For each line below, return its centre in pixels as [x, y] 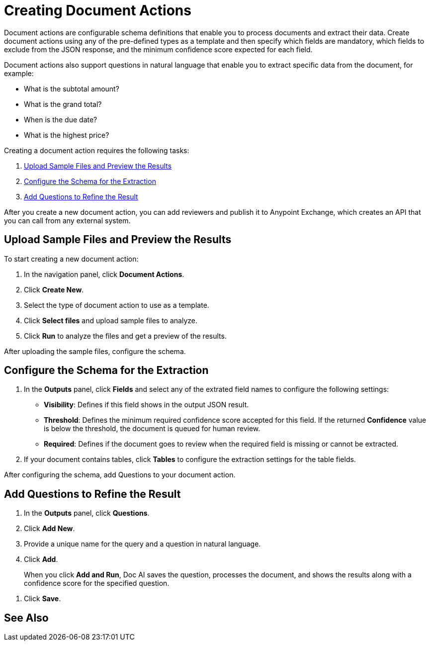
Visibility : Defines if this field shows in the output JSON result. [146, 405]
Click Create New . [54, 289]
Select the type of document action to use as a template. [117, 305]
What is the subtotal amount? [72, 89]
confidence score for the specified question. [97, 583]
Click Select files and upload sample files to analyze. [111, 320]
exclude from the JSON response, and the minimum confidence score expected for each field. [158, 49]
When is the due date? [61, 119]
